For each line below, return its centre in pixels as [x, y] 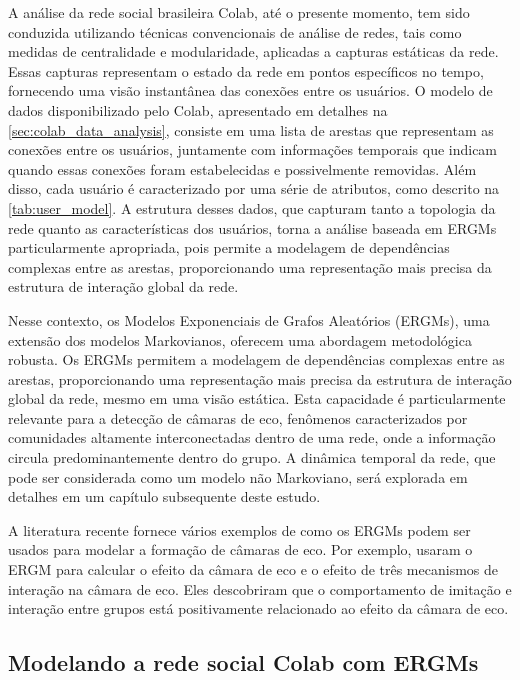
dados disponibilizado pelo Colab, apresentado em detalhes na [198, 109]
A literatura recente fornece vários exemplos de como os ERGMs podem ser [239, 529]
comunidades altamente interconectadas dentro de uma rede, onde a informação [252, 437]
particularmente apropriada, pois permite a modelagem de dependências [229, 247]
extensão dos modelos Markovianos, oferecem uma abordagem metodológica [240, 339]
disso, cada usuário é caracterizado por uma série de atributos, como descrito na [254, 188]
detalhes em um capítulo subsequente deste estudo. [164, 496]
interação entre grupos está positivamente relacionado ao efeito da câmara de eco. [258, 608]
